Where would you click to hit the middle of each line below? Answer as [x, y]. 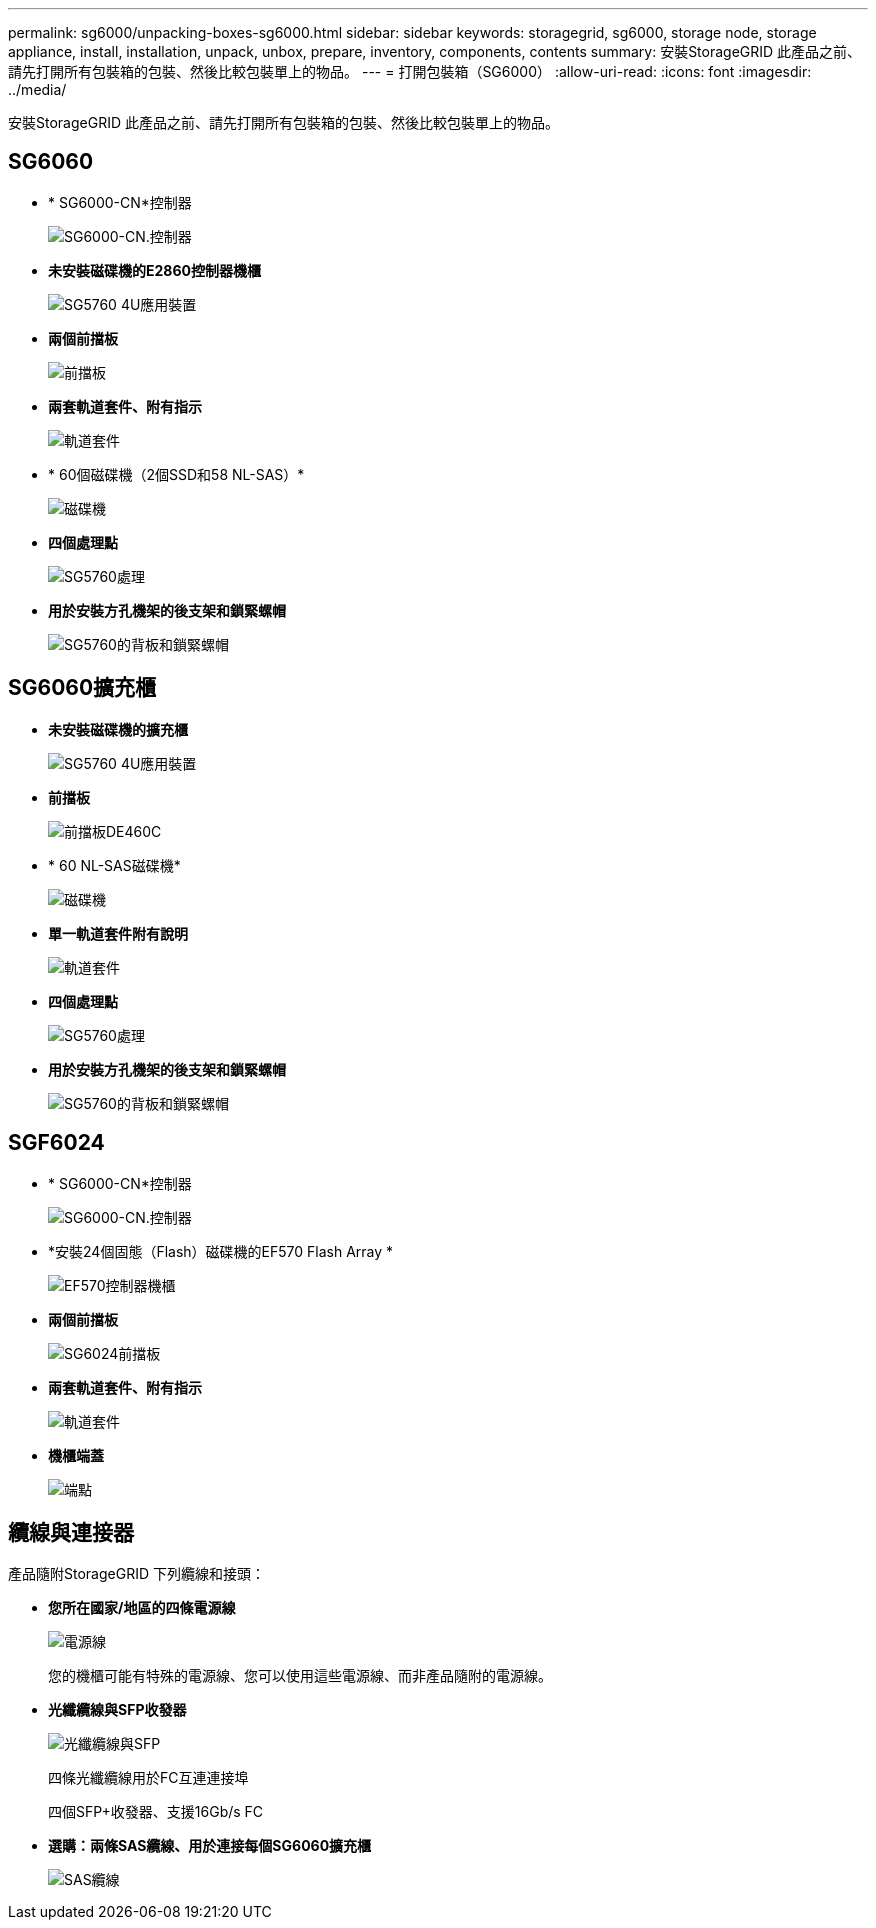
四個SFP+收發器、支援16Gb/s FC [156, 1812]
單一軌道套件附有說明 [118, 933]
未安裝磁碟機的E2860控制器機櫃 [154, 270]
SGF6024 [56, 1143]
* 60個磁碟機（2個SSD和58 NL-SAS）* [176, 474]
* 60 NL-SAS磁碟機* [114, 865]
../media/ [37, 89]
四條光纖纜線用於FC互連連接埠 [148, 1778]
